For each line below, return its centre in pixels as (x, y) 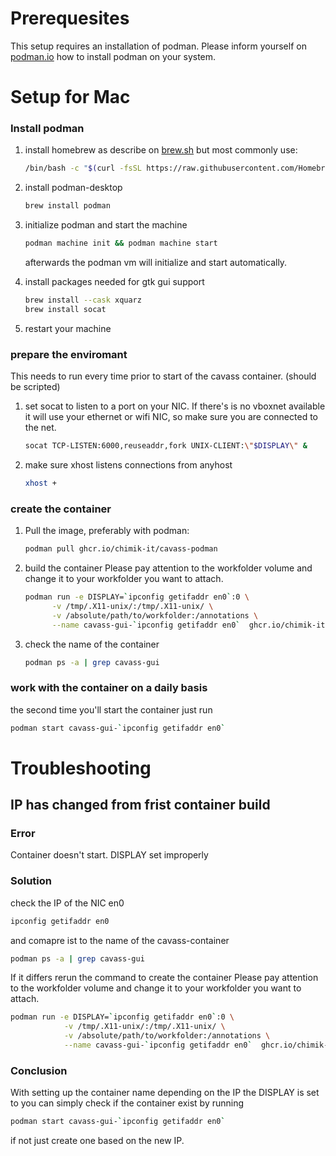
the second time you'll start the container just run (111, 709)
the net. (40, 428)
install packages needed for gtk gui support (114, 282)
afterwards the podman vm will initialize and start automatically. (156, 263)
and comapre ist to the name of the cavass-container (120, 940)
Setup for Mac (70, 97)
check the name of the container (92, 644)
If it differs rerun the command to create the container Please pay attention (164, 978)
